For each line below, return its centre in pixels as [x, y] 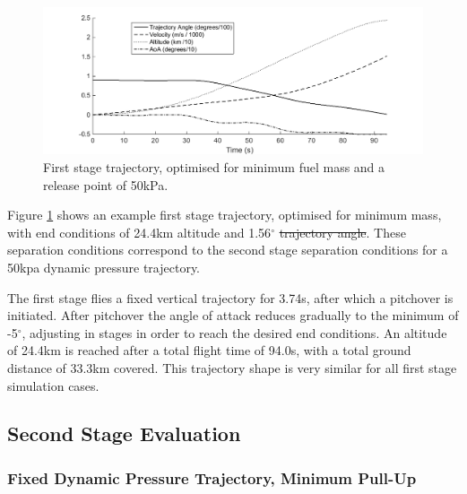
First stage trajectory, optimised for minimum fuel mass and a [214, 166]
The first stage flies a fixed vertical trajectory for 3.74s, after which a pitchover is [230, 297]
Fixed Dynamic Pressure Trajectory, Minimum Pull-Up [212, 477]
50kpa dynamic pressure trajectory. [104, 267]
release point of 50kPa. [106, 184]
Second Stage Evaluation [124, 433]
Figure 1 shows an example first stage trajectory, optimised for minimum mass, [225, 215]
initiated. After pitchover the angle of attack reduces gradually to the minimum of [233, 315]
